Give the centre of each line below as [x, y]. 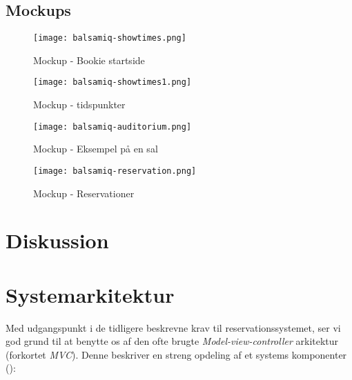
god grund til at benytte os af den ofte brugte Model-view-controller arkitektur [172, 341]
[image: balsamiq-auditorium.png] [113, 127]
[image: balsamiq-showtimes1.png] [113, 82]
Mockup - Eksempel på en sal [96, 149]
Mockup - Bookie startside [89, 60]
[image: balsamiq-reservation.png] [115, 171]
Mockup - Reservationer [84, 193]
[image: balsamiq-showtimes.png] [110, 38]
